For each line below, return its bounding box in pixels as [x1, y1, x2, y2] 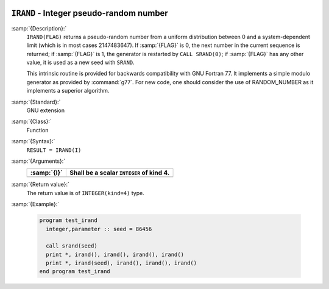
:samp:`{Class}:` [11, 118, 52, 125]
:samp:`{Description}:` [11, 24, 67, 32]
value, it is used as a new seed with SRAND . [26, 59, 135, 66]
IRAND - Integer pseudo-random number [11, 8, 169, 18]
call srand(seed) [46, 243, 97, 249]
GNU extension [26, 107, 65, 114]
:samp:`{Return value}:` [11, 180, 70, 188]
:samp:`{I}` [30, 168, 63, 177]
